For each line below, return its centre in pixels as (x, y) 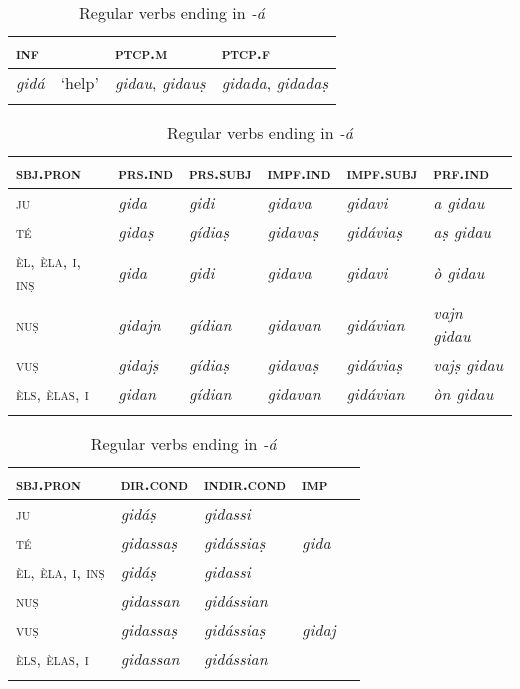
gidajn (139, 324)
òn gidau (463, 393)
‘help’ (79, 82)
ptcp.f (245, 52)
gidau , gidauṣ (160, 82)
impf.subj (382, 172)
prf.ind (461, 172)
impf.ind (299, 172)
